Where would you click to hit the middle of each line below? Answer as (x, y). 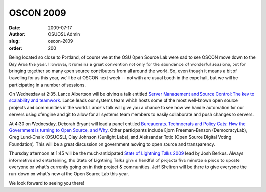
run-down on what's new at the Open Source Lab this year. (69, 174)
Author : (17, 34)
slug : (14, 41)
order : (16, 48)
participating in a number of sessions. (48, 85)
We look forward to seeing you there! (47, 183)
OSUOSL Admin (64, 34)
